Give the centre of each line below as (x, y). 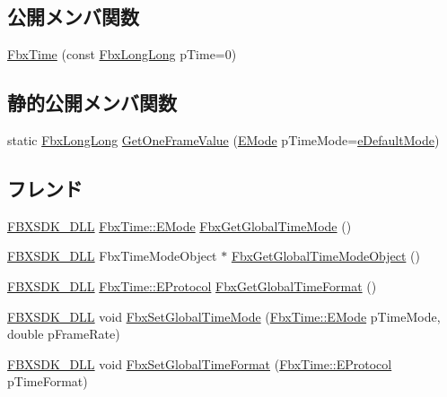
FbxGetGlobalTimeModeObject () (325, 256)
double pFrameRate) (64, 334)
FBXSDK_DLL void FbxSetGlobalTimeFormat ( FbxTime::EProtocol (200, 363)
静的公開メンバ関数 (92, 103)
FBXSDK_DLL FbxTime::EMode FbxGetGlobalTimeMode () (180, 225)
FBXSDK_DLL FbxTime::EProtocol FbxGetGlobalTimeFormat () (192, 285)
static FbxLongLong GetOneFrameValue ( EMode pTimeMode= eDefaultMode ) (223, 140)
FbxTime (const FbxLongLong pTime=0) (122, 54)
